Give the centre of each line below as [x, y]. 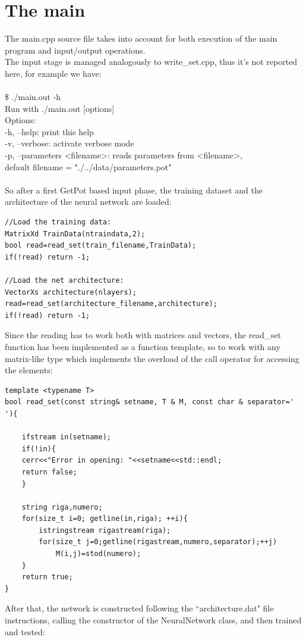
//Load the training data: [58, 222]
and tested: [25, 631]
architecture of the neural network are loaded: [88, 202]
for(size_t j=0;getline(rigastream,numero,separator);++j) [158, 542]
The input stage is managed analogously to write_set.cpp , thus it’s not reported [151, 62]
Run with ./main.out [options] [60, 108]
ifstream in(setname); [66, 437]
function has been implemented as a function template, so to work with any [143, 346]
